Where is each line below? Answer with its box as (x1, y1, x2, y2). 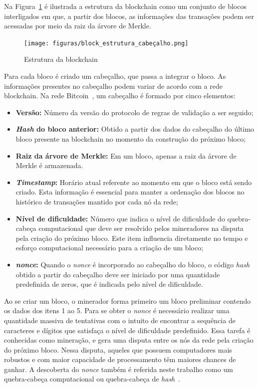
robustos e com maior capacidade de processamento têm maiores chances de (4, 354, 236, 365)
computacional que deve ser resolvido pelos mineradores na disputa (38, 223, 244, 233)
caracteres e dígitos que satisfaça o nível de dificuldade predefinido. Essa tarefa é (4, 325, 251, 335)
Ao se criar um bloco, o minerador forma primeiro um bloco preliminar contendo (4, 295, 251, 306)
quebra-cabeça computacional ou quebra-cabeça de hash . (4, 374, 181, 384)
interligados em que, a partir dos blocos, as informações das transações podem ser (4, 10, 255, 21)
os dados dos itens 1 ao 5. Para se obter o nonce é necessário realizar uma (4, 305, 230, 316)
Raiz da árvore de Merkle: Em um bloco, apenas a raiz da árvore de (15, 150, 237, 161)
